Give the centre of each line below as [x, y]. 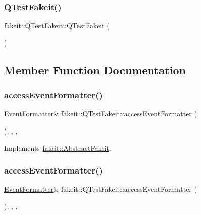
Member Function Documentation [95, 70]
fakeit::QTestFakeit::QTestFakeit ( [57, 26]
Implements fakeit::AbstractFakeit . [58, 147]
